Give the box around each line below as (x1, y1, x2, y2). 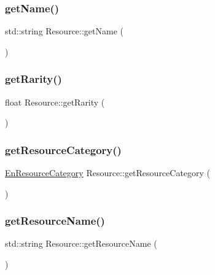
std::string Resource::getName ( (5, 25, 123, 37)
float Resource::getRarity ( (5, 95, 105, 108)
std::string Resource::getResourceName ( (5, 237, 157, 250)
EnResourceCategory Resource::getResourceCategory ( (5, 166, 211, 179)
